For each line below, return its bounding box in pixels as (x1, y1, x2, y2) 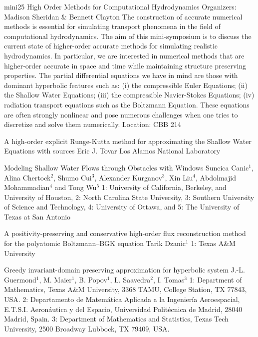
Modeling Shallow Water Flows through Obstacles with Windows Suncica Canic (4, 162, 249, 172)
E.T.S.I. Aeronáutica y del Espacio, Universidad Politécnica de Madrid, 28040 (4, 303, 243, 314)
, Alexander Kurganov (94, 172, 162, 182)
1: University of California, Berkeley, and (101, 182, 227, 192)
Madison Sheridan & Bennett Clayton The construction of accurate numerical (4, 11, 243, 21)
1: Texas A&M (191, 238, 236, 248)
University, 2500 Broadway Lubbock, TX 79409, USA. (4, 323, 170, 333)
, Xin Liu (165, 172, 193, 182)
